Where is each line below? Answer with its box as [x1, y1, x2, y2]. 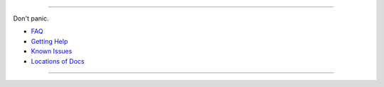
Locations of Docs [31, 57, 85, 65]
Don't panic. [13, 14, 49, 23]
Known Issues [31, 47, 73, 56]
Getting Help [31, 37, 68, 45]
